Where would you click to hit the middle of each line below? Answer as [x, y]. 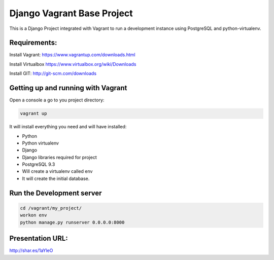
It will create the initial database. [56, 178]
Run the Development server [56, 193]
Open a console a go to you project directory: [57, 100]
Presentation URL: [39, 238]
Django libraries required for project [59, 157]
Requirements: [33, 43]
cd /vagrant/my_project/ [51, 208]
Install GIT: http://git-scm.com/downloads [53, 73]
